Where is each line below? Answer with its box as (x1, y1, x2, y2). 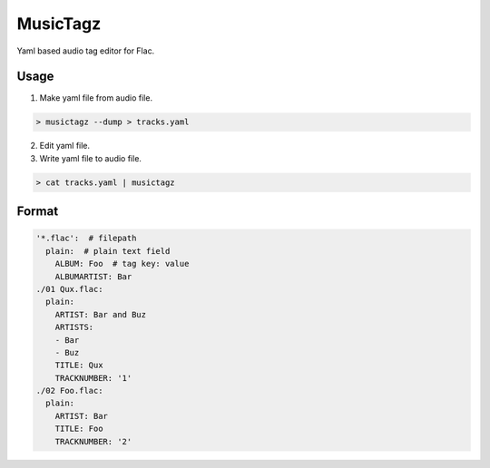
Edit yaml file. (39, 141, 91, 151)
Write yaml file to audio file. (39, 152, 142, 163)
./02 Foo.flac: (35, 385, 103, 396)
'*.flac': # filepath (35, 233, 137, 244)
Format (16, 204, 59, 219)
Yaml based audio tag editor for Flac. (16, 45, 155, 56)
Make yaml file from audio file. (39, 93, 153, 103)
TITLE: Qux (54, 360, 103, 371)
